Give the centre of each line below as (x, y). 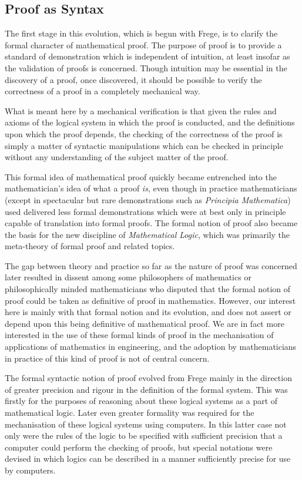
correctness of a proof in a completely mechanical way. (103, 91)
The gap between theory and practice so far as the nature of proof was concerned (151, 265)
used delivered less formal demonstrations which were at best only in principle (145, 211)
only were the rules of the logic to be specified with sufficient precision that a (144, 436)
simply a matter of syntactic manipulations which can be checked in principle (144, 145)
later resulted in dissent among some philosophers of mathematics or (128, 277)
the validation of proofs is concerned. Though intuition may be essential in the (146, 67)
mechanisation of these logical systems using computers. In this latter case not (146, 424)
